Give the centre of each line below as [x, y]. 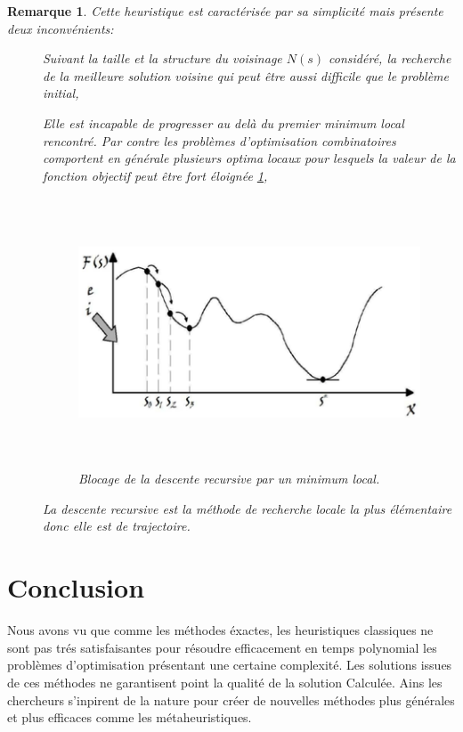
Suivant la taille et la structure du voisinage [162, 58]
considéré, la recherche [390, 58]
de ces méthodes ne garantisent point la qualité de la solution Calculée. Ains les [225, 682]
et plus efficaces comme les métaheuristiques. [130, 717]
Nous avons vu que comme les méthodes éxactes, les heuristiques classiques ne [220, 630]
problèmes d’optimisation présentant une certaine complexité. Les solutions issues [230, 665]
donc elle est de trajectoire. [117, 526]
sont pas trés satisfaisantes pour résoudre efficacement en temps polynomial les [222, 647]
